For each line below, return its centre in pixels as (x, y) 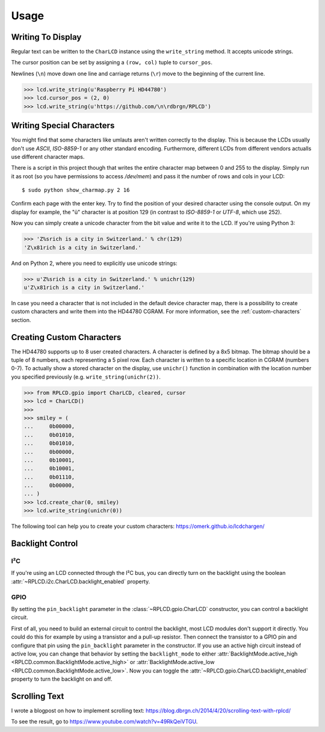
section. (21, 320)
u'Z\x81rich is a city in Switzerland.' (84, 287)
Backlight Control (45, 544)
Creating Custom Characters (66, 337)
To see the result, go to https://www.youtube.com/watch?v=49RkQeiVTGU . (104, 722)
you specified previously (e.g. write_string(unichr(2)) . (86, 377)
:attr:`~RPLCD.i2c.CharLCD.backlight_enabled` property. (81, 582)
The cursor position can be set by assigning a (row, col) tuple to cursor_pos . (112, 63)
